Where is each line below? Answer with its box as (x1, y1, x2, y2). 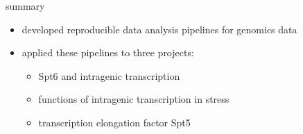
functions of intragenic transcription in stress (38, 92, 230, 106)
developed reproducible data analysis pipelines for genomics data (21, 22, 297, 36)
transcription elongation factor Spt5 (38, 115, 191, 129)
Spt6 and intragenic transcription (38, 68, 180, 83)
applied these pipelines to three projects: (21, 45, 194, 60)
